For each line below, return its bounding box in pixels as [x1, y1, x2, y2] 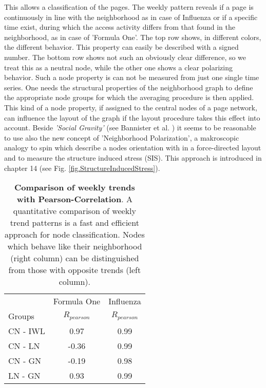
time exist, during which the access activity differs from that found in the [4, 22, 235, 32]
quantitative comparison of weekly [13, 205, 136, 217]
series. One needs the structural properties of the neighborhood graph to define [4, 82, 253, 92]
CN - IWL [8, 325, 45, 337]
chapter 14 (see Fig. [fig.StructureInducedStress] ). [4, 162, 160, 173]
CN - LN [8, 340, 40, 352]
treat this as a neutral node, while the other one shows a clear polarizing [4, 62, 233, 72]
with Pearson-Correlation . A [16, 193, 133, 205]
